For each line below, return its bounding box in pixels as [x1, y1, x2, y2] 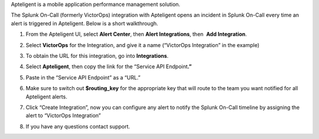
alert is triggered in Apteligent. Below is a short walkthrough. [11, 19, 159, 27]
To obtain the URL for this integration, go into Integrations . [25, 52, 169, 59]
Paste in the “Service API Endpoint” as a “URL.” [25, 74, 141, 81]
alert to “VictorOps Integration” [25, 112, 102, 119]
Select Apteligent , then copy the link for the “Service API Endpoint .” [25, 63, 192, 70]
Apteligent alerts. [25, 93, 67, 100]
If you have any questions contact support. [25, 123, 130, 130]
